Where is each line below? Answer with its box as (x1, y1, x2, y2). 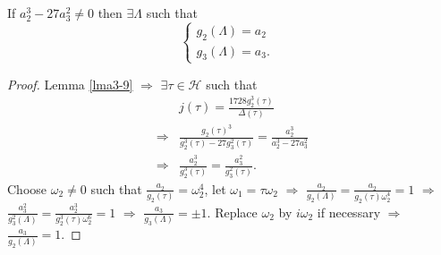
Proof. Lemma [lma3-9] (7, 74, 133, 93)
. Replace (207, 202, 258, 221)
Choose (7, 179, 47, 198)
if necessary (317, 202, 381, 221)
